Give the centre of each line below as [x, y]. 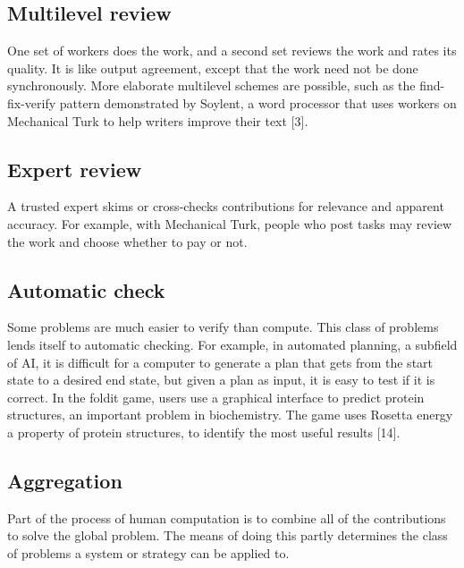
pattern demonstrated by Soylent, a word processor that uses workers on [258, 102]
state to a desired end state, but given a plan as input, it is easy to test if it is [221, 380]
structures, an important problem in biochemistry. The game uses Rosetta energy [230, 415]
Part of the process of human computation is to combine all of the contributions [227, 517]
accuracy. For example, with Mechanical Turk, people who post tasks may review [230, 223]
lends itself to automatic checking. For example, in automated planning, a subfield [232, 344]
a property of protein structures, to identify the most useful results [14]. [204, 432]
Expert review [75, 169]
